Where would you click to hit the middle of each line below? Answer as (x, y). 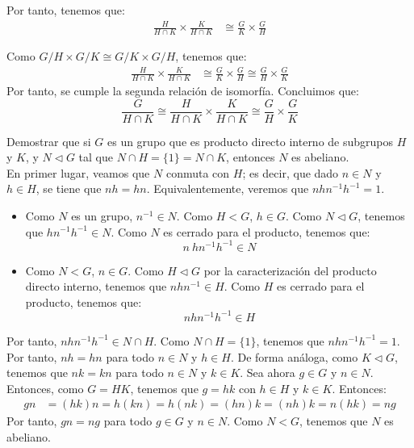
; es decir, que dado (291, 172)
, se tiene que (69, 188)
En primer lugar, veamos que (78, 172)
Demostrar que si (49, 141)
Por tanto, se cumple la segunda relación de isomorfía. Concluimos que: (183, 90)
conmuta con (198, 172)
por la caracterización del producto (290, 270)
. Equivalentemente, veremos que (228, 188)
